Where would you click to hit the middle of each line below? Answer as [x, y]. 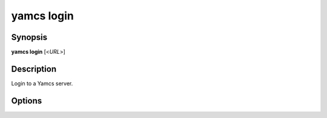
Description [34, 69]
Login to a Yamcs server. [42, 83]
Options [27, 101]
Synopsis [29, 37]
